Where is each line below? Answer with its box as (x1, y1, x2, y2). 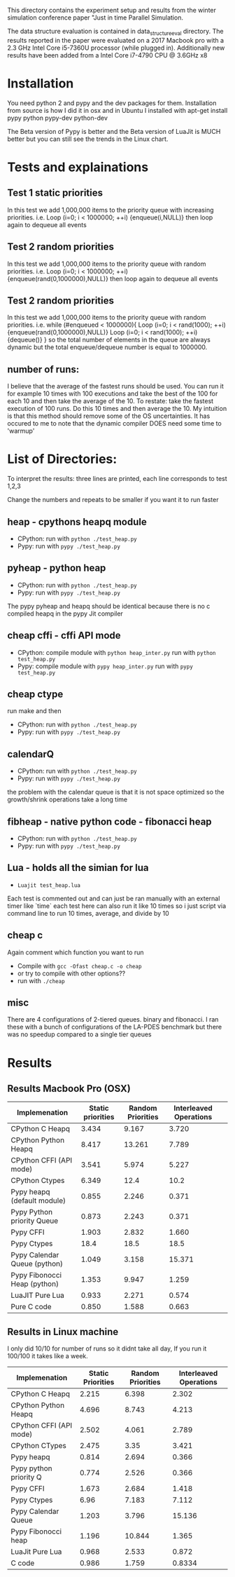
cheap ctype (7, 688, 64, 700)
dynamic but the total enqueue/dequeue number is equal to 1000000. (7, 343, 208, 351)
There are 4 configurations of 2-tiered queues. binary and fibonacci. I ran (7, 1015, 219, 1024)
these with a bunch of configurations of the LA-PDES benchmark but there (7, 1023, 222, 1031)
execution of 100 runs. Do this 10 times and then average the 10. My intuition (7, 405, 227, 413)
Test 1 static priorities (7, 187, 104, 199)
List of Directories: (7, 452, 117, 467)
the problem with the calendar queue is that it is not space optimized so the (7, 788, 225, 797)
